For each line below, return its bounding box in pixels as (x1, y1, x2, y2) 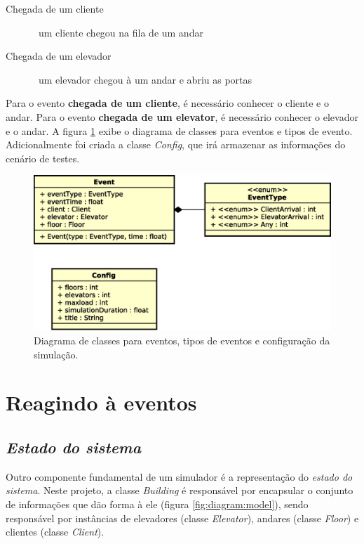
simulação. (34, 347, 79, 361)
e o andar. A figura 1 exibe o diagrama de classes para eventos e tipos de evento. (6, 123, 353, 138)
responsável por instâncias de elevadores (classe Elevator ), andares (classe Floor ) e (6, 510, 359, 525)
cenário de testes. (6, 150, 80, 165)
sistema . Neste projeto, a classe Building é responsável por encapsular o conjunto (6, 483, 353, 498)
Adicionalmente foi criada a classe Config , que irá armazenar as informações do (6, 137, 346, 152)
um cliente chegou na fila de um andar (38, 25, 203, 39)
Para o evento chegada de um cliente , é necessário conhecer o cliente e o (6, 96, 329, 110)
